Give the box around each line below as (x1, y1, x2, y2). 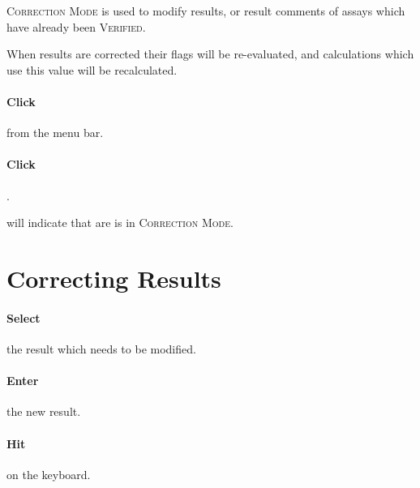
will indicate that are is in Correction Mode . (6, 214, 234, 231)
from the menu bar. (6, 124, 104, 141)
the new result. (6, 403, 81, 420)
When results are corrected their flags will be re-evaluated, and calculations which (6, 45, 414, 62)
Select (6, 309, 41, 326)
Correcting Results (6, 261, 221, 294)
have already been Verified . (6, 18, 146, 35)
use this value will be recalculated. (6, 61, 178, 78)
